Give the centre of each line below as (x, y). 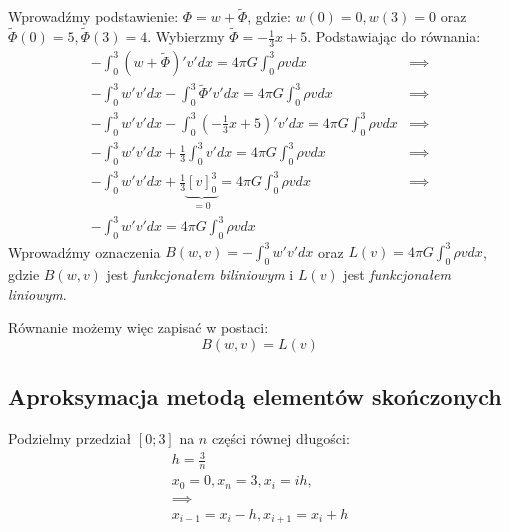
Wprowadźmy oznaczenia (84, 251)
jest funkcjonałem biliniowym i (200, 274)
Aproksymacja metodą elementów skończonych (255, 396)
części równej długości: (280, 438)
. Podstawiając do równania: (394, 36)
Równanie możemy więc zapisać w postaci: (138, 327)
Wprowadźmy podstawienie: (93, 16)
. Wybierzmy (186, 36)
